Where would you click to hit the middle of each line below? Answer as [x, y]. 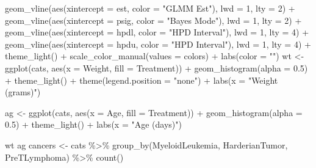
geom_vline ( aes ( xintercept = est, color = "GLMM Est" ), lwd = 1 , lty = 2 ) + [150, 8]
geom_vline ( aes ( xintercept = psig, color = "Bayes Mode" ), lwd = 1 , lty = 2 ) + [153, 20]
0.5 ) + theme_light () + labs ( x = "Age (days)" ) [93, 124]
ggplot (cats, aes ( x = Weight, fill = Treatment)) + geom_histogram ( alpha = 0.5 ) [156, 68]
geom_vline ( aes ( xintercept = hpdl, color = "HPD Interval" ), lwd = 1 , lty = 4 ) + [157, 32]
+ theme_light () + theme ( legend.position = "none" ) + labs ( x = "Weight [142, 80]
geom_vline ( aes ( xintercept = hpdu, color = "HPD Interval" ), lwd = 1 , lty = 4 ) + [158, 44]
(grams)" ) [23, 92]
